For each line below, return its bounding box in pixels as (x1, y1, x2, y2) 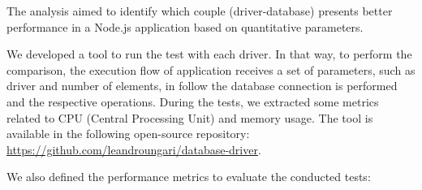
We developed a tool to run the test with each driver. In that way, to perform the (6, 45, 412, 63)
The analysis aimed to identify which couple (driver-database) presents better (6, 2, 393, 19)
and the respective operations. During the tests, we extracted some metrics (6, 93, 379, 110)
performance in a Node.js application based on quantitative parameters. (6, 18, 364, 35)
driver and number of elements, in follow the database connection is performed (6, 77, 398, 94)
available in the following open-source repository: (6, 125, 250, 142)
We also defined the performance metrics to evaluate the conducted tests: (6, 168, 371, 185)
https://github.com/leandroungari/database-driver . (6, 140, 261, 158)
